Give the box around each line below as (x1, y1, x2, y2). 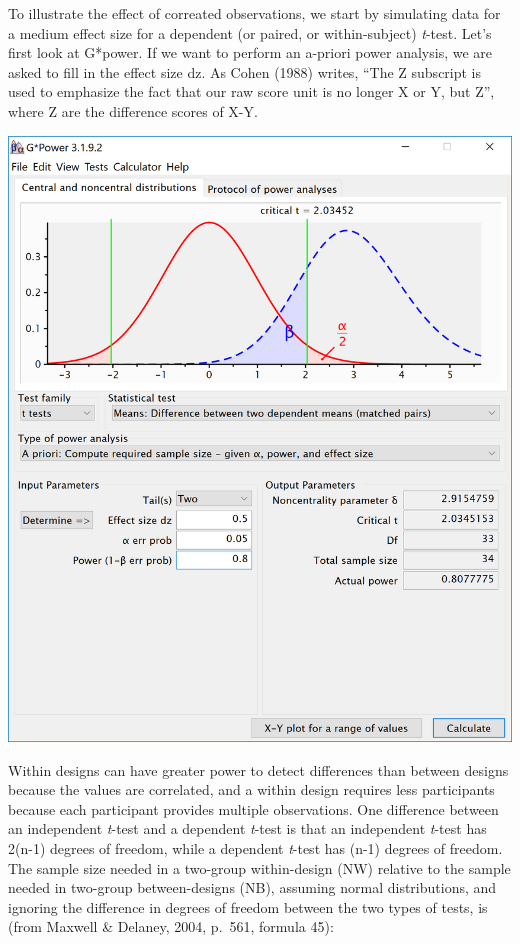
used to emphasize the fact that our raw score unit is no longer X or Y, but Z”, (8, 81, 495, 102)
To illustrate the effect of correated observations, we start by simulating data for (8, 3, 501, 23)
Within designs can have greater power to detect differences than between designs (8, 759, 509, 780)
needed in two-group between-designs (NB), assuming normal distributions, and (8, 877, 497, 898)
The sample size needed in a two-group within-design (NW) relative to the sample (8, 857, 511, 878)
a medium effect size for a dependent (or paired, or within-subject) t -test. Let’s (8, 22, 492, 43)
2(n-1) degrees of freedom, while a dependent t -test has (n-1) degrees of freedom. (8, 837, 503, 858)
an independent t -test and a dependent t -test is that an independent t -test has (8, 818, 487, 839)
